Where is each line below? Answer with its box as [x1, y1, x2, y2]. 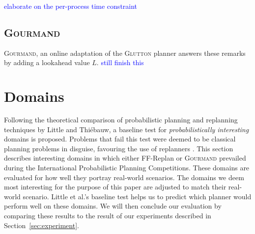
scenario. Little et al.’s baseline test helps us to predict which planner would [23, 191, 252, 201]
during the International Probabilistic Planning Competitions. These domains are [4, 163, 250, 173]
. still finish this [96, 57, 144, 68]
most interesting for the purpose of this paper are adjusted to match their [4, 182, 227, 192]
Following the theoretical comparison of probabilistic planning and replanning [4, 115, 238, 125]
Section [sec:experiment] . [4, 220, 79, 230]
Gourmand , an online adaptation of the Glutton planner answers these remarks [4, 47, 246, 58]
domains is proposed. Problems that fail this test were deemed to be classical [4, 134, 236, 144]
